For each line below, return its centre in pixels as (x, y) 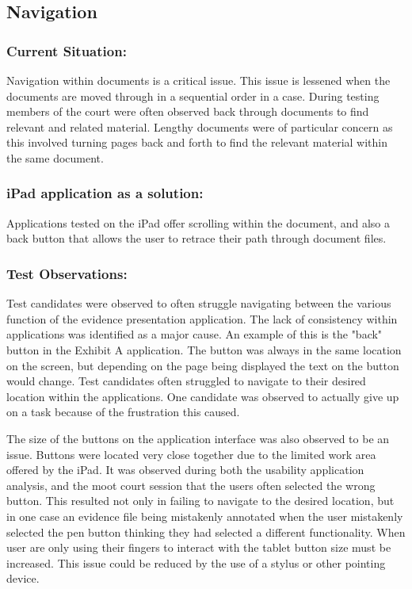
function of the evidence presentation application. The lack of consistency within (202, 318)
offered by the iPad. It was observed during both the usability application (185, 470)
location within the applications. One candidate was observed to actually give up (203, 396)
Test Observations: (67, 273)
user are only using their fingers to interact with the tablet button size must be (199, 547)
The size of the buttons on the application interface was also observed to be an (198, 438)
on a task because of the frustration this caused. (123, 412)
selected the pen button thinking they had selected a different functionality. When (206, 532)
